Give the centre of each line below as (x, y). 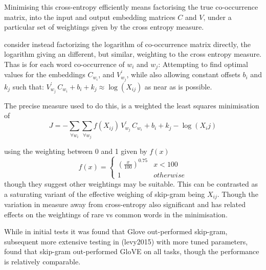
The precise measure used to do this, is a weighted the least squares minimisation (132, 105)
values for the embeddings (45, 74)
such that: (28, 86)
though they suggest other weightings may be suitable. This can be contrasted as (131, 183)
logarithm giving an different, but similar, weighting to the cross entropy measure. (133, 54)
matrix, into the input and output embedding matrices (90, 17)
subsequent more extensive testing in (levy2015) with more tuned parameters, (126, 241)
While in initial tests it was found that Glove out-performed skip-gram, (116, 231)
